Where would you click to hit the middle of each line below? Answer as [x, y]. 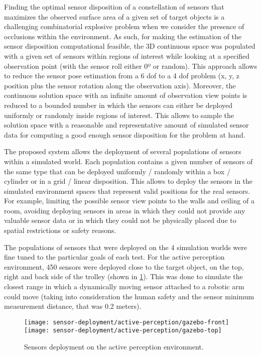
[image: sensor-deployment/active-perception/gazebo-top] [123, 331]
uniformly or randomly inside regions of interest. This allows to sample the [119, 115]
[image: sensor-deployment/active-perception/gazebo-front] [127, 322]
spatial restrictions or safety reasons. [60, 230]
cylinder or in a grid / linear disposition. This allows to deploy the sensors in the [128, 181]
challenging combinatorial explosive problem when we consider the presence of [124, 26]
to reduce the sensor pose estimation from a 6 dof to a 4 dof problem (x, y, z [122, 76]
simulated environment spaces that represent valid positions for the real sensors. [127, 191]
